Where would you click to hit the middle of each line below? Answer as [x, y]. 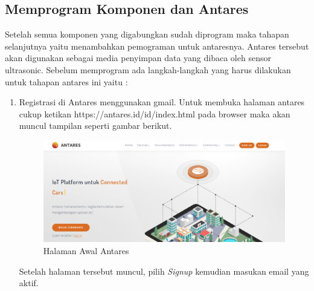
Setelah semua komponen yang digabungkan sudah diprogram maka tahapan [147, 34]
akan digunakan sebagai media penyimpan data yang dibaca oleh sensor [138, 58]
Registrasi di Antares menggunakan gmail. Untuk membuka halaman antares [162, 102]
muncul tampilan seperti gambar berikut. [95, 126]
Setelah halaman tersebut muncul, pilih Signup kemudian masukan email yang [164, 271]
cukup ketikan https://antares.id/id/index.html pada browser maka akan [155, 113]
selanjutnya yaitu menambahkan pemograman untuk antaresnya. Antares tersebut [157, 46]
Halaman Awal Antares [86, 250]
